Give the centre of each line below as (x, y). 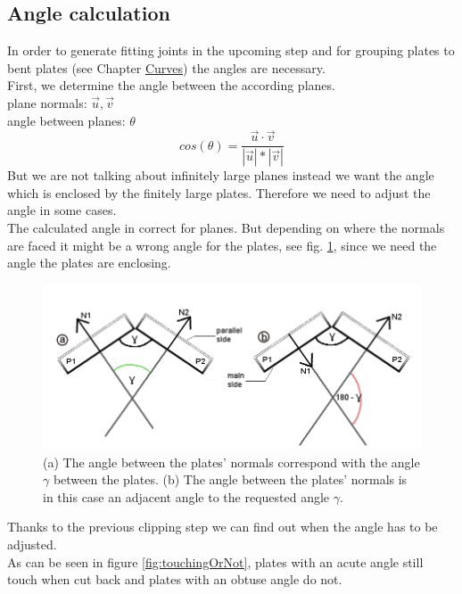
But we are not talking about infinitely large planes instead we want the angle (221, 175)
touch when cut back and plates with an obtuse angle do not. (175, 579)
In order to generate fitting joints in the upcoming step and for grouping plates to (231, 50)
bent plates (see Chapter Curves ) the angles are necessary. (166, 67)
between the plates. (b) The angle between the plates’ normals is (230, 479)
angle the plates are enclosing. (89, 263)
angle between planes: (66, 120)
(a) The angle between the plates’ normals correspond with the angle (231, 462)
